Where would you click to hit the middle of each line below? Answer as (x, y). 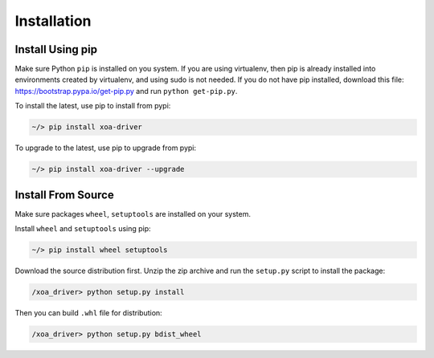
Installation (53, 21)
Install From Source (64, 195)
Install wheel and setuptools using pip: (83, 229)
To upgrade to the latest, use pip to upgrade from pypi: (106, 148)
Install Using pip (56, 49)
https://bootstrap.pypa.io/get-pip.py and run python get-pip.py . (126, 91)
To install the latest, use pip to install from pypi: (93, 106)
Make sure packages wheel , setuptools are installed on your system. (133, 214)
